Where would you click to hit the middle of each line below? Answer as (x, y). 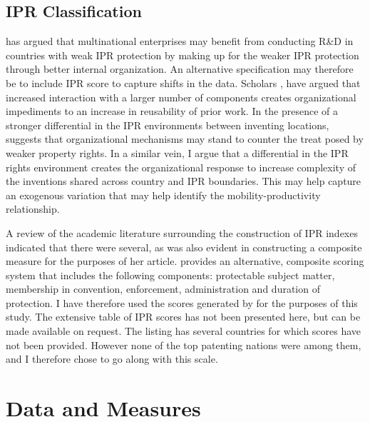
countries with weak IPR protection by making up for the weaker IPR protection (183, 55)
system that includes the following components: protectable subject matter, (170, 275)
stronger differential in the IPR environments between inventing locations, (168, 125)
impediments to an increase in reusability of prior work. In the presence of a (172, 111)
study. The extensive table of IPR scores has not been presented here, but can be (183, 317)
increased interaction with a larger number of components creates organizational (181, 97)
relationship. (33, 209)
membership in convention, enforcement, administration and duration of (163, 289)
